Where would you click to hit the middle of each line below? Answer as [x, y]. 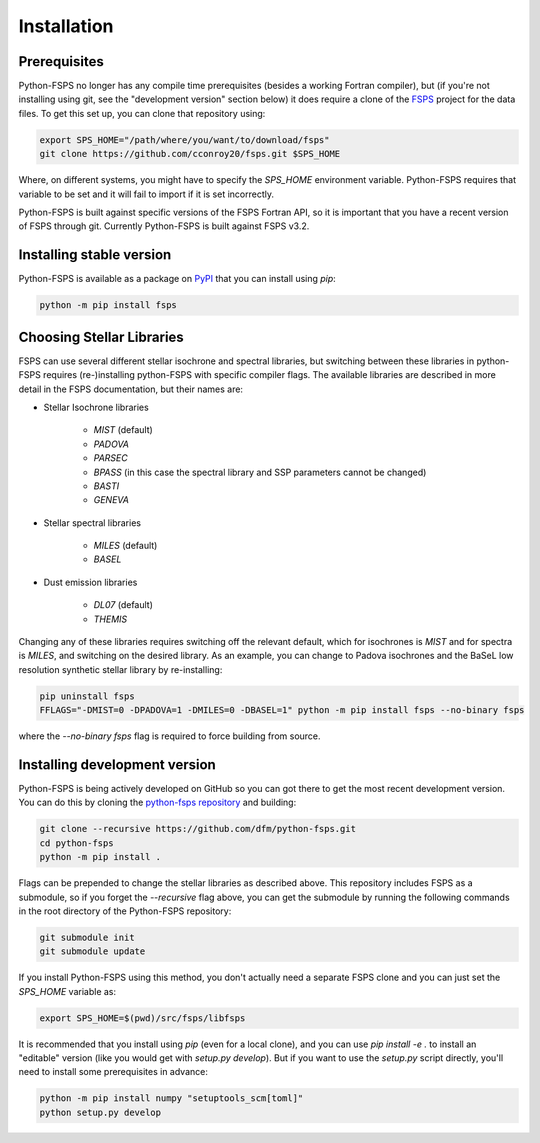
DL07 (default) [123, 605]
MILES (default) [125, 546]
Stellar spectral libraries [92, 522]
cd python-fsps [76, 843]
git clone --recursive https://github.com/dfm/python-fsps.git [198, 829]
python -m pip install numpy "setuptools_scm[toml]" [171, 1098]
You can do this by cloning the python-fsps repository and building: [157, 802]
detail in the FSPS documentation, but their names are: [131, 389]
